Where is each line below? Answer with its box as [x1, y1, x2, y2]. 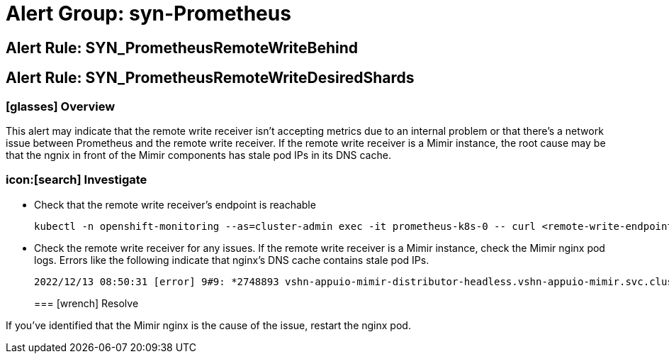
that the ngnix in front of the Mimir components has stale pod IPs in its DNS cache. [6, 148, 391, 161]
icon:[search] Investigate [6, 172, 147, 187]
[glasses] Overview [6, 99, 116, 114]
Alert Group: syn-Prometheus [6, 1, 291, 26]
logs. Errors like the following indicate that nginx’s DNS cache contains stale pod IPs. [34, 253, 429, 266]
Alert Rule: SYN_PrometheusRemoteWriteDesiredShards [6, 69, 415, 87]
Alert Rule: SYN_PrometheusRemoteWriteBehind [6, 38, 359, 57]
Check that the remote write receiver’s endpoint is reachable [34, 198, 316, 211]
